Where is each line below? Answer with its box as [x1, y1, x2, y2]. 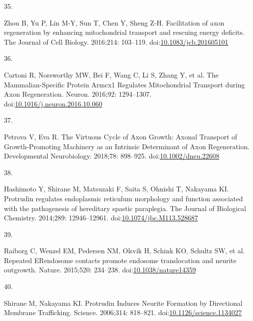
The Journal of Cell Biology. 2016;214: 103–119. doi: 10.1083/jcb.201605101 [4, 36, 228, 47]
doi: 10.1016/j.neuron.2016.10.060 [4, 98, 102, 108]
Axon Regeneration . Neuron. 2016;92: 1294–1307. [4, 89, 152, 99]
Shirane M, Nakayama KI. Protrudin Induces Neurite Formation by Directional [4, 297, 243, 308]
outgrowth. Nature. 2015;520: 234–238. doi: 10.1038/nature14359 [4, 265, 196, 275]
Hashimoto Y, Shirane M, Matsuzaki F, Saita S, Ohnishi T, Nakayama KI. [4, 184, 229, 194]
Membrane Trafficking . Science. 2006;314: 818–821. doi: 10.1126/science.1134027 [4, 307, 242, 318]
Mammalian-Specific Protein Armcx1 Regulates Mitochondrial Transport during [4, 79, 245, 89]
